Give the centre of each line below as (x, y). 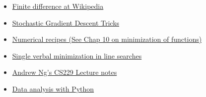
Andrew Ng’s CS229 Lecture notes (65, 72)
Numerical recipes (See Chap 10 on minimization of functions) (107, 39)
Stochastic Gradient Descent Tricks (66, 22)
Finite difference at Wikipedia (58, 6)
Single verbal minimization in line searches (77, 55)
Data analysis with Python (53, 88)
